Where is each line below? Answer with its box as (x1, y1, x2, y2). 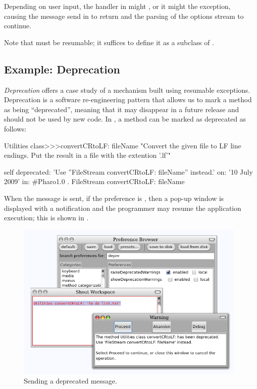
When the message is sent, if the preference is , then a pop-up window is (4, 193, 224, 203)
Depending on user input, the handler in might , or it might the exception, (4, 1, 231, 11)
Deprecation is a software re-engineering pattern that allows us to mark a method (4, 94, 252, 105)
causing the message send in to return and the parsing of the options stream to (4, 10, 244, 21)
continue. (4, 20, 32, 31)
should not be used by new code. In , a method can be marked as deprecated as (4, 114, 246, 124)
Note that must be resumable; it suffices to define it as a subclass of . (4, 37, 214, 47)
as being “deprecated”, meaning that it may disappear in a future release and (4, 104, 239, 114)
